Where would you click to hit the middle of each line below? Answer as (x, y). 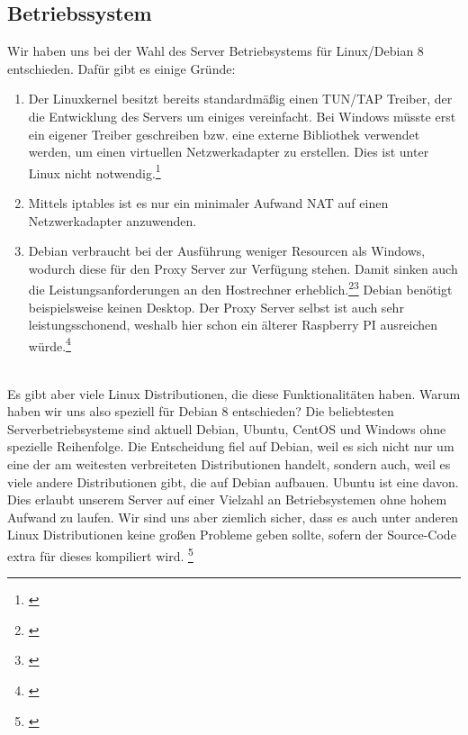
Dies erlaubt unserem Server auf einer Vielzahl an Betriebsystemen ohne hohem (227, 499)
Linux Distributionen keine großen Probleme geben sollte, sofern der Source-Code (232, 535)
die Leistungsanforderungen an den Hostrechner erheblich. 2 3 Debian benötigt (240, 288)
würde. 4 (49, 344)
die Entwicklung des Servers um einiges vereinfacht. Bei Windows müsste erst (242, 116)
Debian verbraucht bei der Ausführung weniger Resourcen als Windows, (227, 251)
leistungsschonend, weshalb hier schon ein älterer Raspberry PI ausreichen (233, 325)
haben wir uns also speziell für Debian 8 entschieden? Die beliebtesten (201, 411)
